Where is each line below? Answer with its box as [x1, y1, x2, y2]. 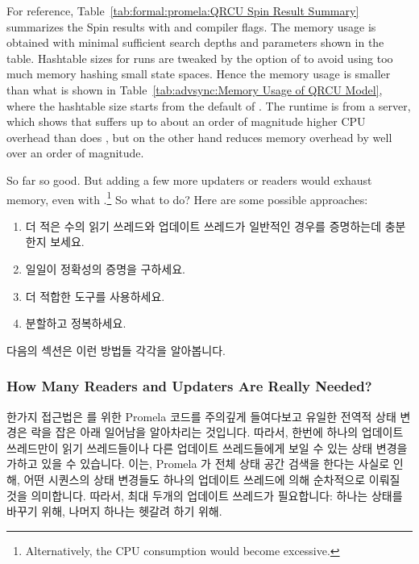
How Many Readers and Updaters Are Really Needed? [6, 376, 372, 396]
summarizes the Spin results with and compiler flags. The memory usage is [6, 18, 376, 35]
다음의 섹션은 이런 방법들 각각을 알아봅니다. [6, 341, 226, 358]
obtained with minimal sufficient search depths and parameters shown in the [6, 34, 384, 51]
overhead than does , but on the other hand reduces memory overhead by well [6, 128, 392, 145]
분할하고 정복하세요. [25, 315, 127, 332]
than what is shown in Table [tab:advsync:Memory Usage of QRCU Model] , [6, 81, 383, 98]
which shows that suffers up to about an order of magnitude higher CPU [6, 113, 366, 130]
